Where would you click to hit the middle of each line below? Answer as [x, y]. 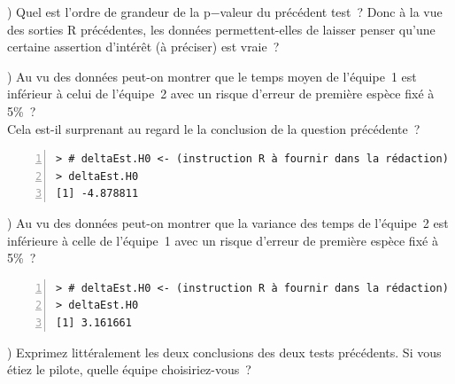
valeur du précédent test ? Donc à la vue [331, 12]
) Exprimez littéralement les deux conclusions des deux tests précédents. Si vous [224, 352]
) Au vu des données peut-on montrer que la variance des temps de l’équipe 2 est [228, 222]
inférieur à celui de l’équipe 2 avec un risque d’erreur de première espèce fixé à [221, 94]
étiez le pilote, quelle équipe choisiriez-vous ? [129, 369]
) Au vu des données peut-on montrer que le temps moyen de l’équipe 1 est [212, 76]
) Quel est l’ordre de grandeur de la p [109, 12]
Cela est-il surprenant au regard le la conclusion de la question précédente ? [214, 128]
